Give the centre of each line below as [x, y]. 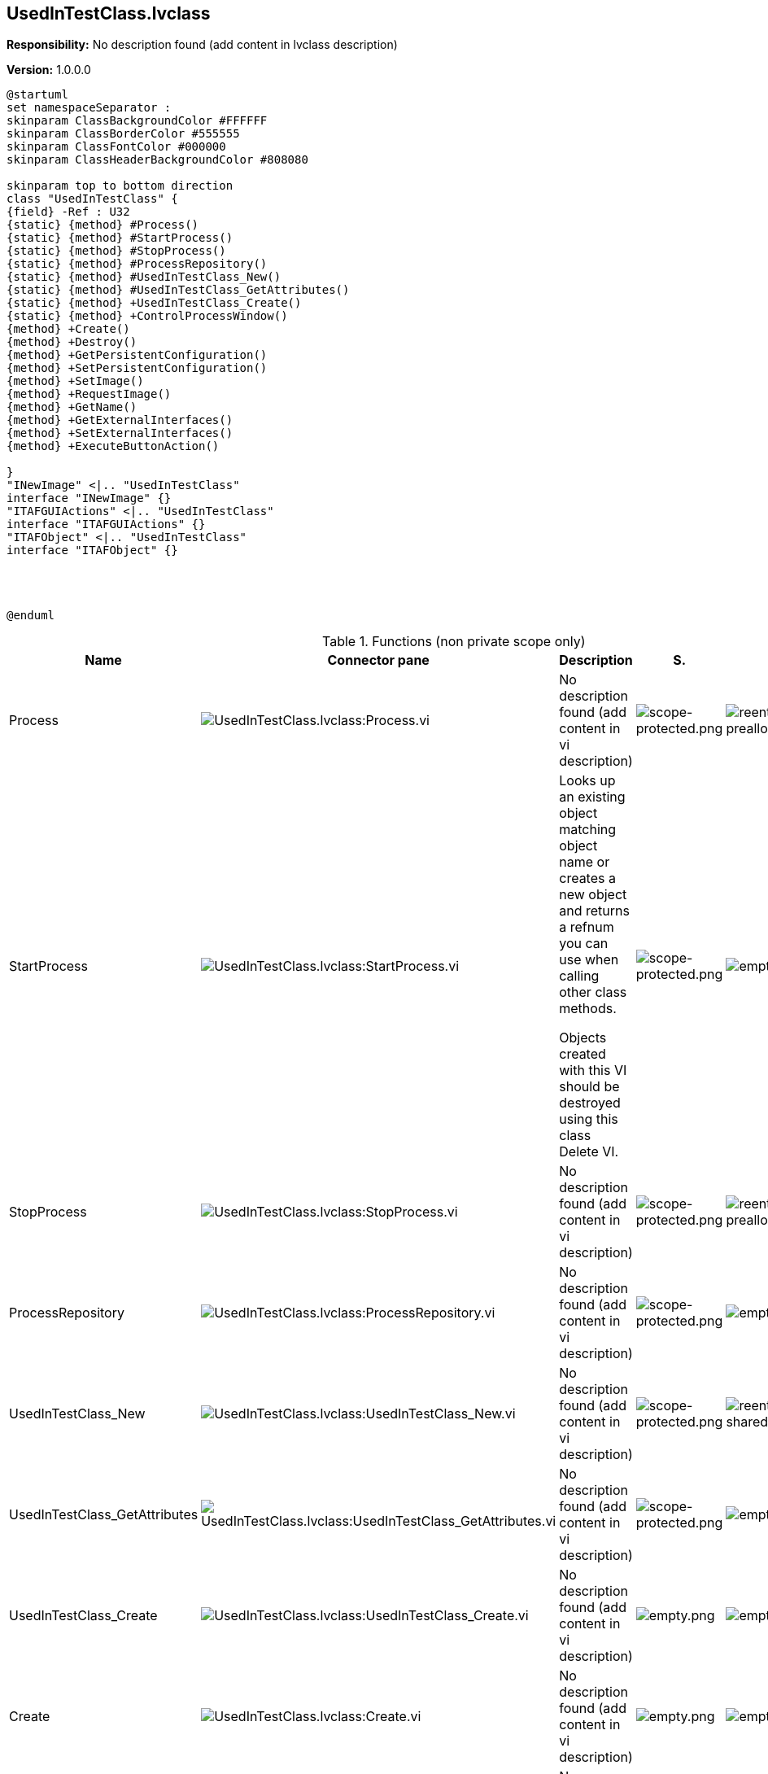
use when [589, 960]
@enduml [31, 616]
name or [585, 862]
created [583, 1054]
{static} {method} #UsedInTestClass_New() [144, 277]
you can [584, 944]
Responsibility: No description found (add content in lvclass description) [202, 45]
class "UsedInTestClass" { [92, 199]
